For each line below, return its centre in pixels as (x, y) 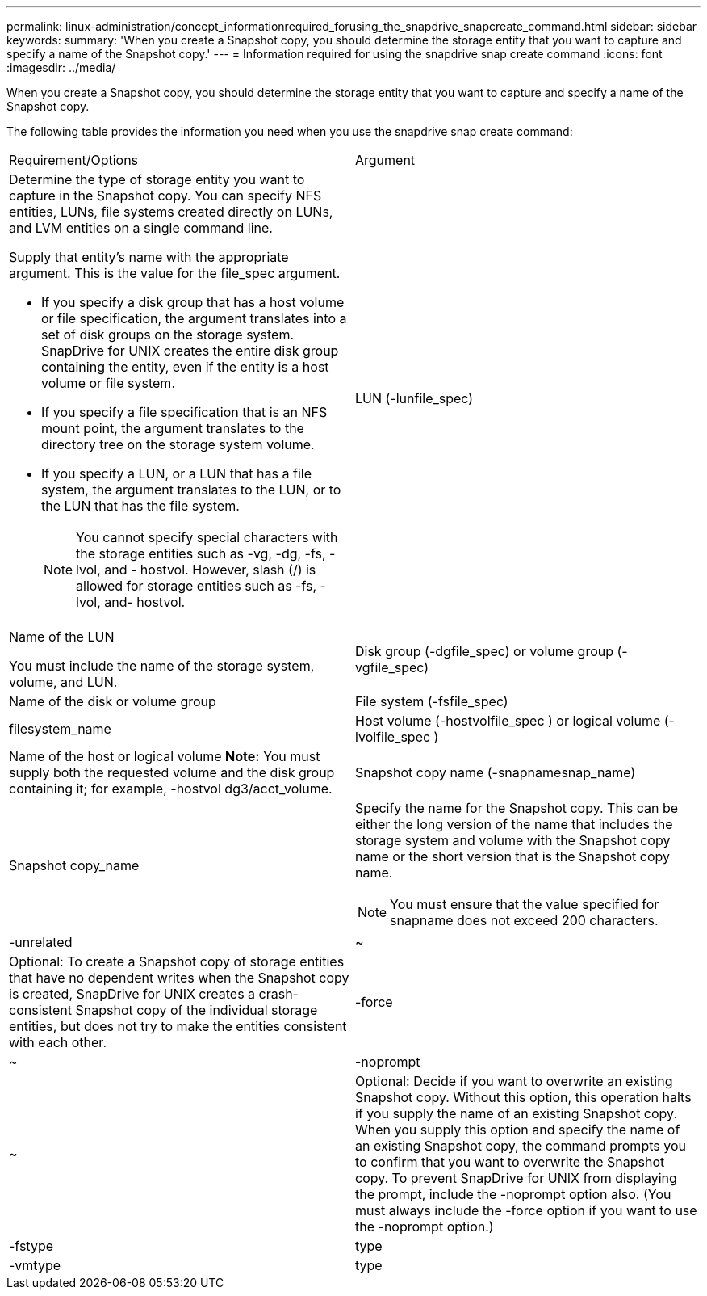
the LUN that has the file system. (140, 506)
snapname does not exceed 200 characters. (524, 920)
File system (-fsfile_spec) (432, 701)
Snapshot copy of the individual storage (197, 1010)
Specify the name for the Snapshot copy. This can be (517, 808)
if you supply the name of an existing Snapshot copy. (516, 1113)
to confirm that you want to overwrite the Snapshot (510, 1162)
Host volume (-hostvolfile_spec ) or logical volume (508, 721)
